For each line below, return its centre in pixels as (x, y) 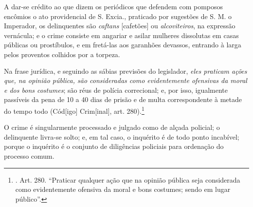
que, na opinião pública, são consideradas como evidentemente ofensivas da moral (126, 80)
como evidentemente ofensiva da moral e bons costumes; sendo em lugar (123, 189)
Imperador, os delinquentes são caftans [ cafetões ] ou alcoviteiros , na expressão (120, 26)
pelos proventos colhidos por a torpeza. (62, 54)
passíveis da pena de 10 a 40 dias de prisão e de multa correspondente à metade (123, 99)
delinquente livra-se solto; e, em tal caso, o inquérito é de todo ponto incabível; (122, 136)
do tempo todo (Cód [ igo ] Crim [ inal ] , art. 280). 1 (74, 110)
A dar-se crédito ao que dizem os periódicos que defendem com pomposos (114, 6)
